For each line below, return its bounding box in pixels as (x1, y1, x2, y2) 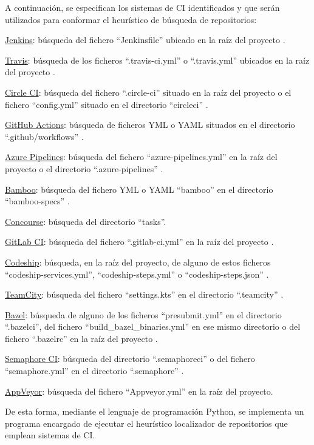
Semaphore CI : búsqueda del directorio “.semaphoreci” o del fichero (5, 352, 255, 365)
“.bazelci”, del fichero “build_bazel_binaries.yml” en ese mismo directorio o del (5, 320, 301, 333)
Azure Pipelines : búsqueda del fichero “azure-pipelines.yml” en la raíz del (5, 150, 278, 163)
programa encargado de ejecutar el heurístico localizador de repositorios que (5, 417, 288, 429)
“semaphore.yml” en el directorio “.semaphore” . (5, 364, 184, 377)
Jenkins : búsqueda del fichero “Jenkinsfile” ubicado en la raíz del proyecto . (5, 33, 285, 46)
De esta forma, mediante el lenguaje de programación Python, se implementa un (5, 405, 304, 418)
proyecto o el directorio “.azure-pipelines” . (5, 162, 163, 175)
